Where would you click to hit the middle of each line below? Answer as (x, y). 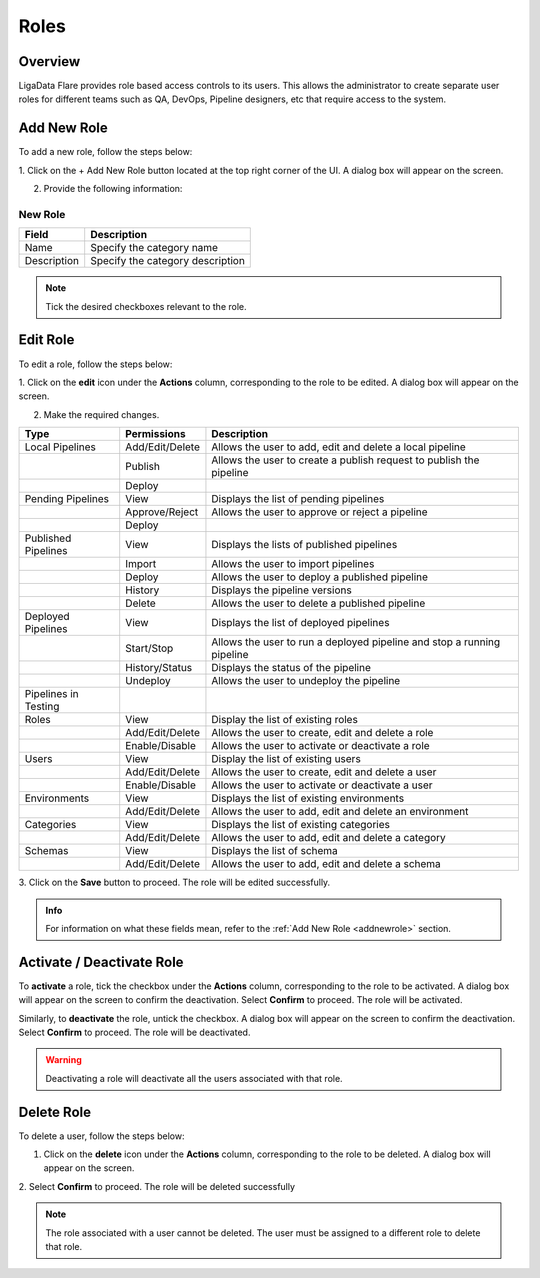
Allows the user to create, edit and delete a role (322, 733)
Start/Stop (149, 648)
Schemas (46, 851)
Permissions (155, 434)
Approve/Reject (162, 512)
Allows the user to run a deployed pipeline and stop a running (356, 642)
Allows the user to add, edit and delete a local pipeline (339, 447)
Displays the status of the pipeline (291, 668)
